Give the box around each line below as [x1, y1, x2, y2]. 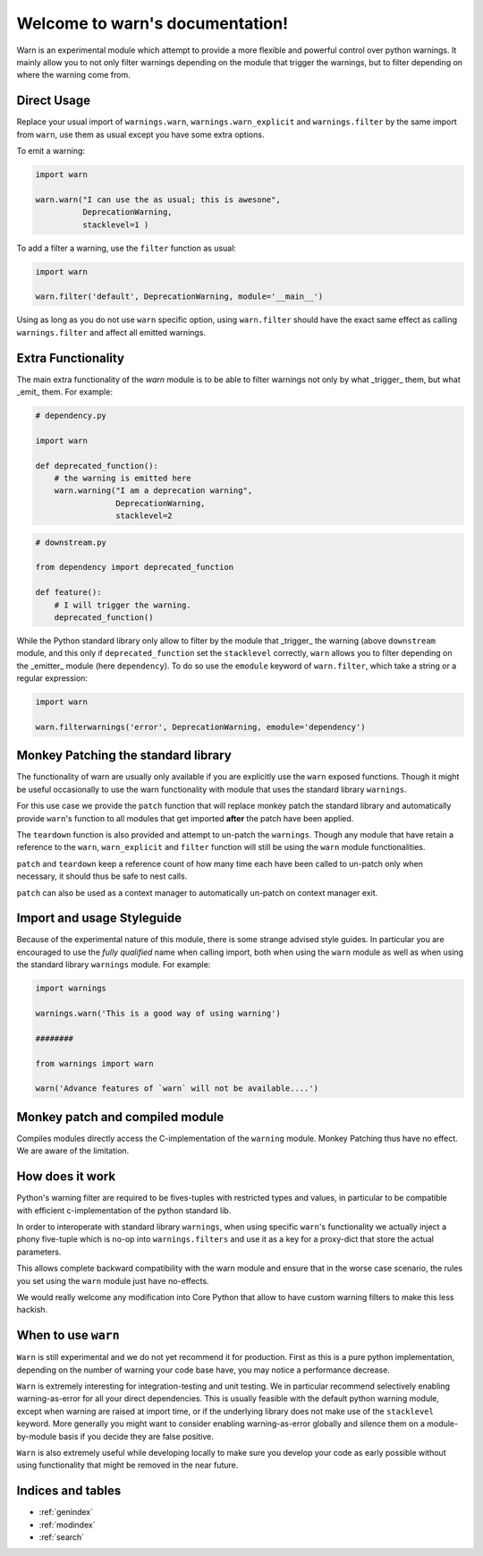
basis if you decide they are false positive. [58, 1431, 215, 1441]
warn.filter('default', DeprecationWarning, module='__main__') [35, 292, 324, 302]
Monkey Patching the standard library [16, 748, 232, 763]
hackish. [16, 1305, 48, 1315]
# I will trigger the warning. [54, 599, 191, 610]
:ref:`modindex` [38, 1519, 96, 1530]
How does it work [16, 1169, 116, 1185]
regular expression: [16, 673, 89, 684]
